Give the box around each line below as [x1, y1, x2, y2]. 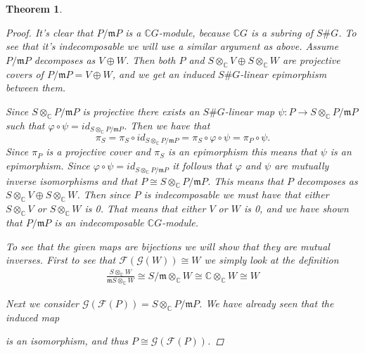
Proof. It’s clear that [6, 25, 94, 39]
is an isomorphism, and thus [6, 333, 129, 348]
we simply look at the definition [204, 252, 339, 267]
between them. [6, 80, 66, 95]
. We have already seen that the [199, 295, 334, 310]
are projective [283, 52, 340, 67]
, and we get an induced [112, 66, 215, 81]
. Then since [77, 187, 131, 202]
